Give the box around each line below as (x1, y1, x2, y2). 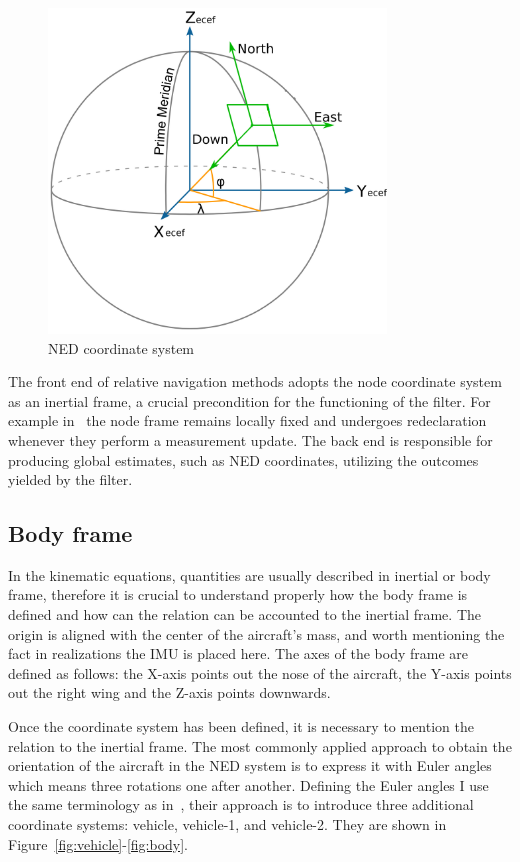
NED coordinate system (48, 337, 195, 358)
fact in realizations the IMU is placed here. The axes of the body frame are (8, 643, 469, 664)
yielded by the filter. (8, 469, 133, 490)
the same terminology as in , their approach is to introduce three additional (8, 794, 474, 815)
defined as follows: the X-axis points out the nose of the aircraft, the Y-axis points (8, 662, 512, 683)
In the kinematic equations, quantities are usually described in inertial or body (8, 564, 491, 585)
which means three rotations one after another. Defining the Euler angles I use (8, 774, 489, 795)
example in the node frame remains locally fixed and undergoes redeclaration (8, 410, 487, 431)
